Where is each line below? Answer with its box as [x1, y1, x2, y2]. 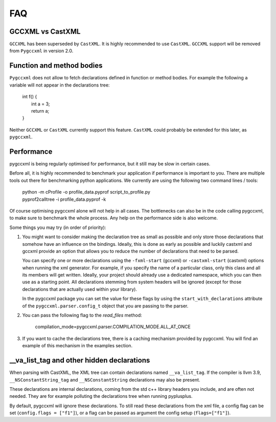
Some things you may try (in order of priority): [9, 224, 106, 230]
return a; [31, 108, 50, 114]
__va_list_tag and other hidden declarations [9, 356, 150, 365]
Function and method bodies [9, 61, 103, 70]
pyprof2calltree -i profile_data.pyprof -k [22, 196, 106, 202]
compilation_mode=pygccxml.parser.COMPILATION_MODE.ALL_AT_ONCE [35, 324, 191, 330]
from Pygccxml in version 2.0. [9, 48, 74, 54]
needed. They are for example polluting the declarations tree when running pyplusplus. [9, 393, 193, 399]
